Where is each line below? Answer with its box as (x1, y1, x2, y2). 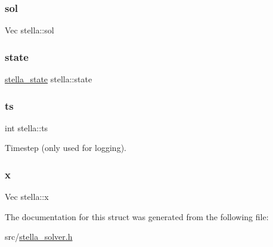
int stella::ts (5, 121, 48, 134)
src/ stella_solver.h (5, 230, 73, 243)
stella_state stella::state (5, 73, 92, 85)
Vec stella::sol (5, 24, 54, 36)
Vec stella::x (5, 190, 49, 203)
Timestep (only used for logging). (5, 141, 126, 154)
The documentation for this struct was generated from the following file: (5, 210, 269, 223)
